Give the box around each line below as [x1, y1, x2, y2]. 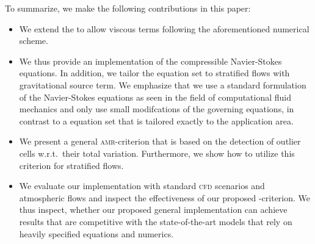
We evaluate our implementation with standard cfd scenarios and [19, 179, 265, 192]
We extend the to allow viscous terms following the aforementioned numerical [19, 22, 310, 35]
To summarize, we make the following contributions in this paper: [5, 2, 251, 14]
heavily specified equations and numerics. [19, 227, 174, 240]
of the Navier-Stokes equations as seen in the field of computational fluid [19, 90, 292, 103]
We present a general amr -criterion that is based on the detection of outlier [19, 135, 301, 148]
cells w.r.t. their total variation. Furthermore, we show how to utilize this [19, 146, 295, 159]
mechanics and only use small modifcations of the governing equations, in [19, 102, 294, 115]
